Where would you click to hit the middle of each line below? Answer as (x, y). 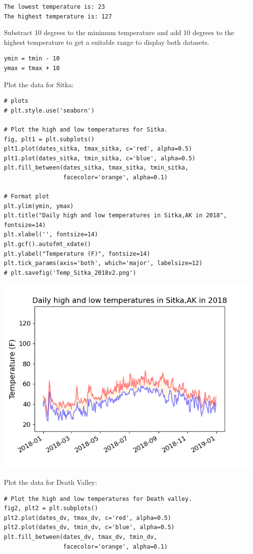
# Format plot (27, 197)
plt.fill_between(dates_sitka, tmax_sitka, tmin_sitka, (96, 168)
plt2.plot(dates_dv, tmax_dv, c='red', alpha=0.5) (88, 518)
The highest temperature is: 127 (58, 16)
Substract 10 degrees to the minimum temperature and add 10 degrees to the (119, 32)
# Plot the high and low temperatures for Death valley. (98, 499)
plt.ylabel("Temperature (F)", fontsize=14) (77, 254)
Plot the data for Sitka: (39, 84)
